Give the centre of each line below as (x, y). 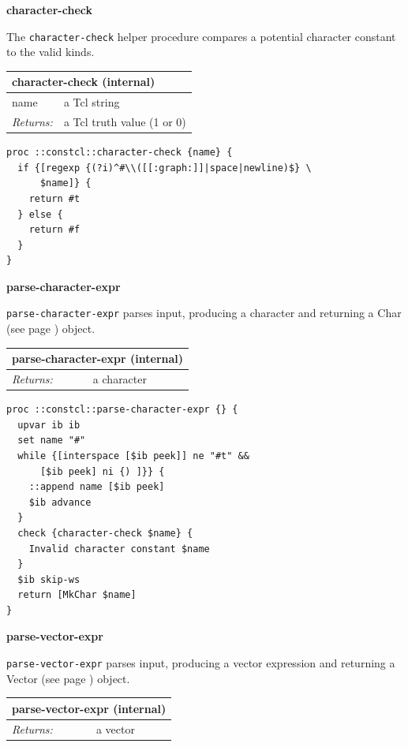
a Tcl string (92, 102)
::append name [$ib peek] (97, 487)
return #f (54, 230)
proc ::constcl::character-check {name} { (120, 153)
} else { (40, 214)
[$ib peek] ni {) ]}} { (102, 471)
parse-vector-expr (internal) (89, 708)
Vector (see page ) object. (68, 678)
